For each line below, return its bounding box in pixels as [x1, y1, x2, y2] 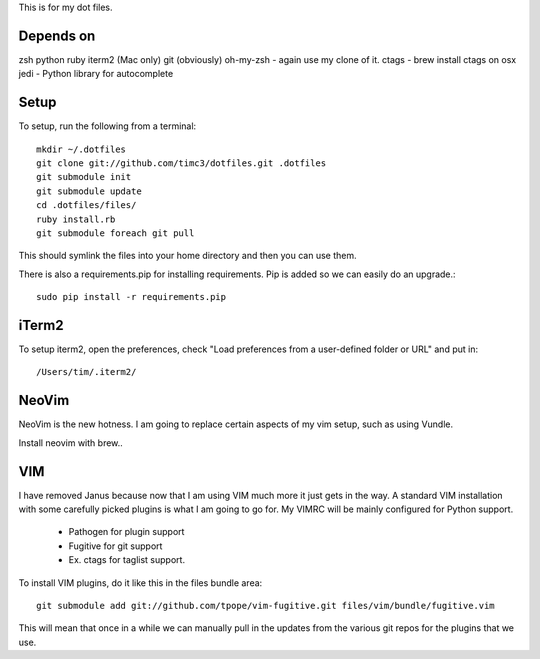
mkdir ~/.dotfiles [36, 143, 127, 155]
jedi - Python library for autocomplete [18, 68, 174, 80]
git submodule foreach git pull [36, 227, 195, 239]
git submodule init [36, 171, 132, 183]
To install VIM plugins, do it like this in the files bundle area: [18, 576, 263, 589]
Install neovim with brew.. [18, 436, 124, 449]
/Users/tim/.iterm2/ [36, 366, 137, 378]
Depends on [18, 27, 96, 44]
